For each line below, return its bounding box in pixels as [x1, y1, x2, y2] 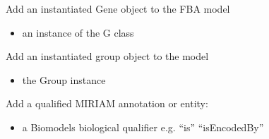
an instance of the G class [22, 25, 134, 40]
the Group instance [22, 72, 106, 87]
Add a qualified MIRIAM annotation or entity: [6, 96, 208, 111]
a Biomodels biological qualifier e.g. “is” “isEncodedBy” [22, 119, 264, 134]
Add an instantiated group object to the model [6, 49, 209, 64]
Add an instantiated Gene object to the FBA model [6, 1, 230, 16]
